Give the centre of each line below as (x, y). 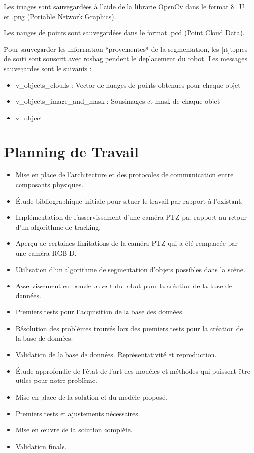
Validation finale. (41, 446)
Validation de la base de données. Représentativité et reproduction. (116, 354)
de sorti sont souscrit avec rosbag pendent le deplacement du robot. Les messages (126, 59)
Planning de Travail (71, 151)
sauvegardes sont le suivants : (48, 68)
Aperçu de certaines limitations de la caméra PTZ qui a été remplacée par (127, 243)
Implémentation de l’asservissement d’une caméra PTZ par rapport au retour (131, 217)
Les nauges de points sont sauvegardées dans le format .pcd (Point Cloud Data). (124, 33)
